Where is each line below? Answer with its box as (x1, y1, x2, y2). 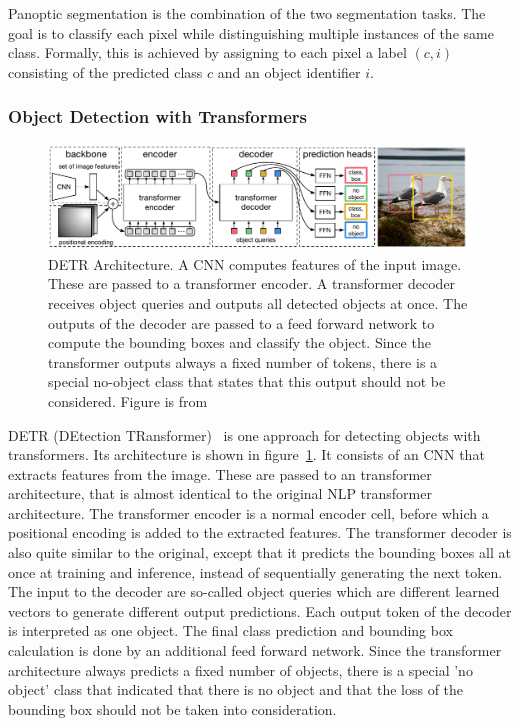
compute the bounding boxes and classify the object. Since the (48, 332, 431, 353)
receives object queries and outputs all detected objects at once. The (48, 292, 468, 313)
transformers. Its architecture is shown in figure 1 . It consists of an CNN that (8, 444, 485, 465)
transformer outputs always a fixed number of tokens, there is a (48, 351, 438, 372)
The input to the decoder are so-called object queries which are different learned (8, 581, 500, 602)
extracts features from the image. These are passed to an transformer (8, 463, 432, 484)
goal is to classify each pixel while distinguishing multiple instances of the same (8, 22, 494, 43)
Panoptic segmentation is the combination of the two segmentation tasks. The (8, 3, 486, 23)
